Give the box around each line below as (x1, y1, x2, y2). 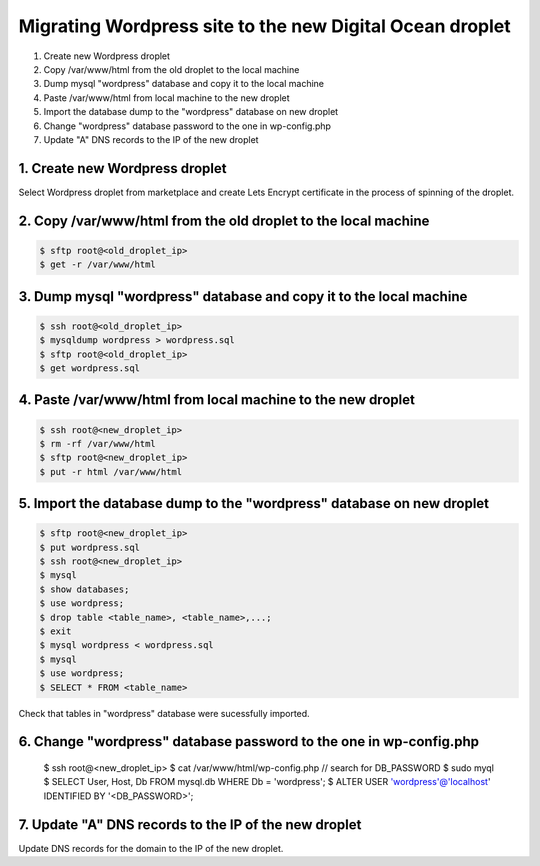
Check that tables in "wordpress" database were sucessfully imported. (18, 707, 310, 719)
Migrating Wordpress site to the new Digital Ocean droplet (18, 15, 512, 37)
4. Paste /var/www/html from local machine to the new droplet (18, 391, 415, 409)
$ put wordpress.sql (39, 541, 140, 553)
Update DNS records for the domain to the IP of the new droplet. (18, 842, 284, 854)
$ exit (39, 626, 72, 637)
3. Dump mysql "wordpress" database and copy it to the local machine (18, 288, 468, 305)
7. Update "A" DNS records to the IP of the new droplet (18, 816, 362, 833)
